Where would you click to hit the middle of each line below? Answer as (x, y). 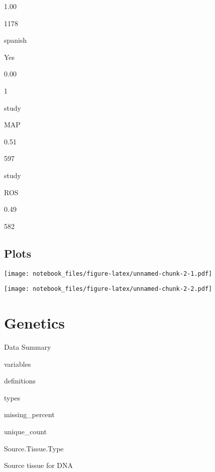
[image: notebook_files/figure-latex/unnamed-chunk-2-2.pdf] (108, 289)
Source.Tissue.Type (34, 448)
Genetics (35, 323)
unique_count (26, 431)
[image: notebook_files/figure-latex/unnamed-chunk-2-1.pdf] (108, 273)
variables (18, 364)
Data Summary (28, 346)
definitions (20, 381)
